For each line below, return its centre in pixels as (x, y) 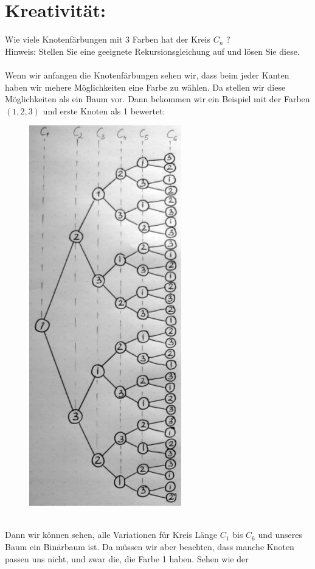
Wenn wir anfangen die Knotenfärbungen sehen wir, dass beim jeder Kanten (147, 75)
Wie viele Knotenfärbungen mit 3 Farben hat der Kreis (108, 39)
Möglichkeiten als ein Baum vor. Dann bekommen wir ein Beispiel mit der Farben (157, 99)
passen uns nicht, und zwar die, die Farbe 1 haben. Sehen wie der (127, 558)
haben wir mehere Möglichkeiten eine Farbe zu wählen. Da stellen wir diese (145, 87)
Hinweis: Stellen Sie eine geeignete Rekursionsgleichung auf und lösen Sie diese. (152, 51)
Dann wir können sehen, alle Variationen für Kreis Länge (111, 535)
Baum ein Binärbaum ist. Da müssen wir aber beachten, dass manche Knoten (150, 547)
